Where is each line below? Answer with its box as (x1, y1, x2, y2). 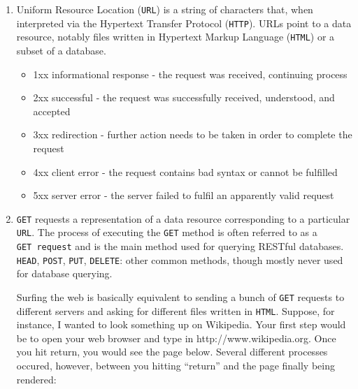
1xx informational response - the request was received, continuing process (33, 66, 348, 81)
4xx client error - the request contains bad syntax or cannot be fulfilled (33, 164, 338, 179)
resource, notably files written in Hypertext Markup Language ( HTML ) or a (16, 29, 335, 44)
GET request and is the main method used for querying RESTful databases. (16, 239, 344, 254)
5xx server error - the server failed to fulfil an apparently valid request (33, 188, 334, 203)
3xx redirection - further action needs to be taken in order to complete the (33, 127, 352, 142)
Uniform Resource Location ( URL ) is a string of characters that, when (16, 2, 313, 16)
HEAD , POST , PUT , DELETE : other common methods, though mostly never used (16, 252, 343, 267)
